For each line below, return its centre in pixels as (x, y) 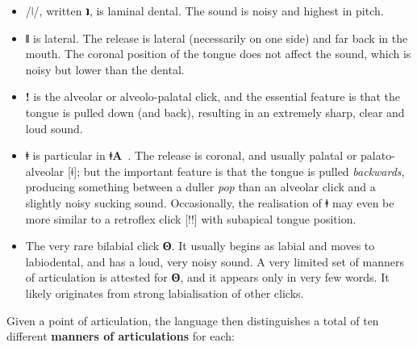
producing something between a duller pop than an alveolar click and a (200, 187)
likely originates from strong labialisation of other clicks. (165, 293)
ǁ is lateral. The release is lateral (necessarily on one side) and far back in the (217, 38)
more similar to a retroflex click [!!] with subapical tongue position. (191, 218)
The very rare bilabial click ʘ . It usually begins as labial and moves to (200, 246)
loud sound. (54, 128)
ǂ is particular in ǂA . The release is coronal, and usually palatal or (191, 155)
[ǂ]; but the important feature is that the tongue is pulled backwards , (236, 171)
